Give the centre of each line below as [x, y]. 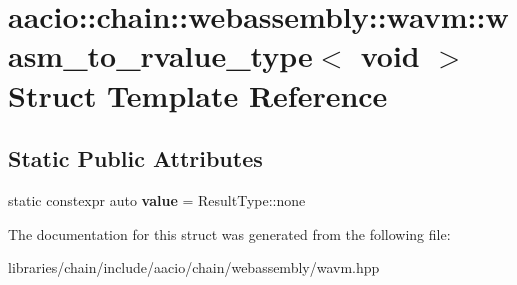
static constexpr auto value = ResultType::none [157, 199]
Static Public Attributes [135, 158]
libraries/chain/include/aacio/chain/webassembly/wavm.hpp [194, 267]
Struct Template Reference [198, 94]
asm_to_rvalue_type [160, 55]
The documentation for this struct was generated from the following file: [229, 233]
